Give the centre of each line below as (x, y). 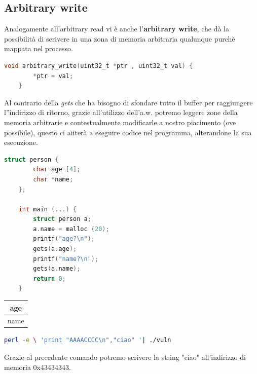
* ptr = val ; (53, 76)
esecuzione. (21, 142)
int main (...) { (48, 209)
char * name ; (53, 179)
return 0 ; (49, 278)
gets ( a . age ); (55, 249)
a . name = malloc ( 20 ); (71, 229)
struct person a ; (62, 219)
